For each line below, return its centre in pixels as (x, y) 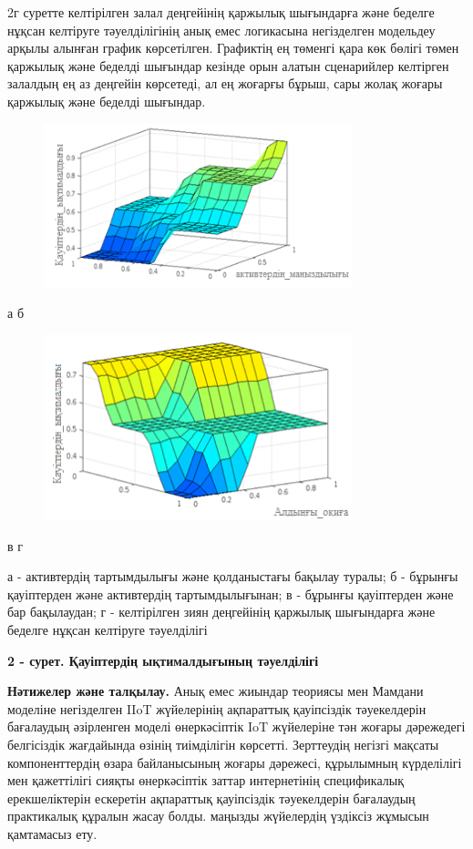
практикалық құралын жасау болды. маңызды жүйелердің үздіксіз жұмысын (218, 816)
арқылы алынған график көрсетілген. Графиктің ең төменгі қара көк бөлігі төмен (233, 48)
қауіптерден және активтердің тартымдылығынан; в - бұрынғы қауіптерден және (231, 593)
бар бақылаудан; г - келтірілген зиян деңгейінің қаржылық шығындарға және (221, 612)
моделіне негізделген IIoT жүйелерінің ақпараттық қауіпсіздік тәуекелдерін (217, 708)
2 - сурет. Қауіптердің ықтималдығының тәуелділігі (163, 660)
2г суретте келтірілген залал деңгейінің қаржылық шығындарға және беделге (221, 12)
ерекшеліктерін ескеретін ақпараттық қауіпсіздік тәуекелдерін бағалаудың (211, 798)
